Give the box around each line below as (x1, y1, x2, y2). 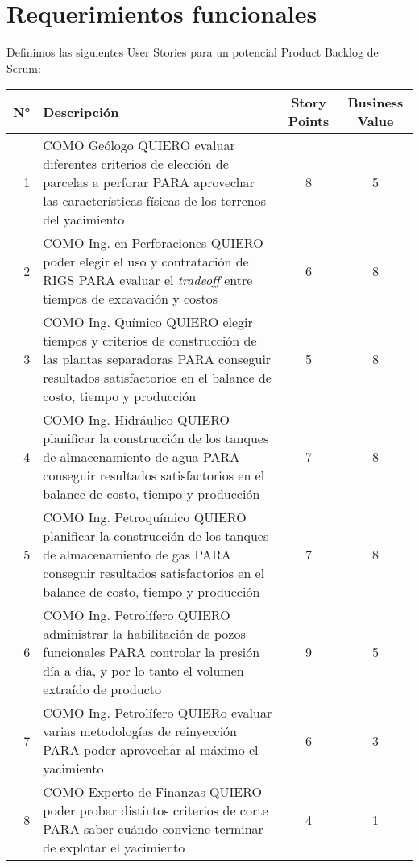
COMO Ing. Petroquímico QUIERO (43, 508, 247, 527)
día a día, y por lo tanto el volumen (43, 661, 244, 681)
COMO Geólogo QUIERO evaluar (43, 136, 235, 155)
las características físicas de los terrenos (43, 191, 267, 211)
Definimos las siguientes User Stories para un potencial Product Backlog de (6, 44, 379, 61)
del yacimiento (43, 210, 125, 229)
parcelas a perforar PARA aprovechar (43, 173, 255, 192)
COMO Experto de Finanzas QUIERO (43, 782, 263, 802)
